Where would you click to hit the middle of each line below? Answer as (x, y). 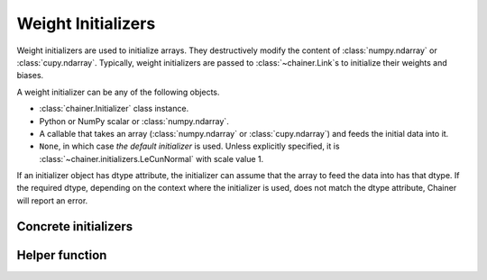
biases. (30, 76)
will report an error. (52, 200)
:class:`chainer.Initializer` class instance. (114, 109)
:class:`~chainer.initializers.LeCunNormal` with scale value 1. (152, 158)
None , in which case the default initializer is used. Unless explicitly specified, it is (189, 146)
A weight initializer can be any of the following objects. (118, 92)
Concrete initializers (75, 226)
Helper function (62, 255)
